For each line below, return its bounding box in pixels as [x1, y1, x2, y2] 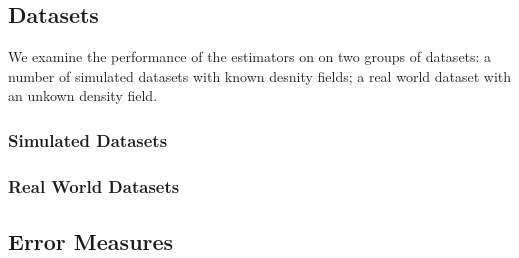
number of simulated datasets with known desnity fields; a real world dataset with [8, 65, 512, 86]
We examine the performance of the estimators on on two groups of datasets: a [8, 46, 492, 67]
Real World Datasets [8, 173, 180, 198]
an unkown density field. [8, 85, 158, 106]
